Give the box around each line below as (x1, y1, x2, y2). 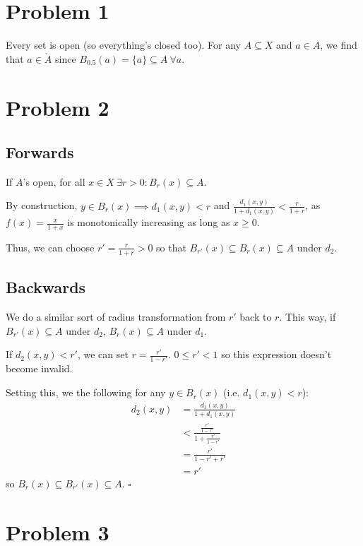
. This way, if (279, 309, 336, 324)
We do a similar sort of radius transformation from (6, 309, 226, 324)
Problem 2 (6, 93, 109, 121)
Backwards (6, 276, 86, 298)
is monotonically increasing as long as (67, 215, 230, 230)
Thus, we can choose (6, 239, 95, 254)
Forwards (6, 141, 74, 163)
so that (156, 239, 186, 254)
